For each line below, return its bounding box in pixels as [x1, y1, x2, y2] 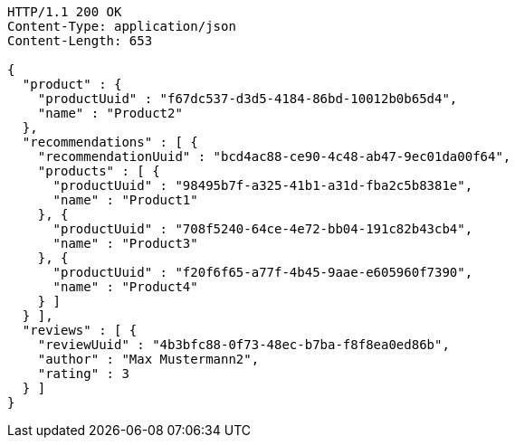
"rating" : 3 [37, 366, 129, 381]
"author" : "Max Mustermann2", [37, 352, 260, 366]
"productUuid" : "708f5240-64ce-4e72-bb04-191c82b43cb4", [52, 222, 473, 236]
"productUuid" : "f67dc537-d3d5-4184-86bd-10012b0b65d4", [37, 91, 458, 106]
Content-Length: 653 [7, 33, 153, 48]
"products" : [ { [37, 164, 160, 178]
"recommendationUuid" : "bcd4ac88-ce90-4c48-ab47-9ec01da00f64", [37, 149, 511, 164]
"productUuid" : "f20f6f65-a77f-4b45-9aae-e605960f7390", [52, 265, 473, 279]
